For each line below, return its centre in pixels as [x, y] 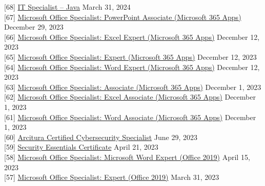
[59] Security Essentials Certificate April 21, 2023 [81, 147]
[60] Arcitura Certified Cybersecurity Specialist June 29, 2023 [101, 137]
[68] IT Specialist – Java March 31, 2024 [67, 7]
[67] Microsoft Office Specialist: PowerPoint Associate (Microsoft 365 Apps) [123, 17]
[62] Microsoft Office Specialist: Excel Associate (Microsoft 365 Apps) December [130, 97]
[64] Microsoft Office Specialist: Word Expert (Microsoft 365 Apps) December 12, [132, 67]
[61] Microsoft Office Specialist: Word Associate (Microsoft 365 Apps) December [130, 117]
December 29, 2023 [34, 27]
